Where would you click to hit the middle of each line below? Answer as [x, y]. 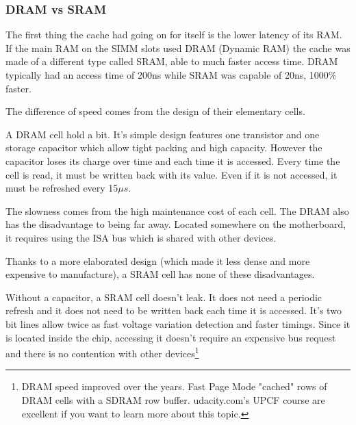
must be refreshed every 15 [62, 188]
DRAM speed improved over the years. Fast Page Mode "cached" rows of [174, 386]
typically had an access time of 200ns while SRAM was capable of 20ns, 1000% [171, 75]
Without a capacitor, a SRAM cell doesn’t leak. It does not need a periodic [164, 297]
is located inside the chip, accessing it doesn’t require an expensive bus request [171, 337]
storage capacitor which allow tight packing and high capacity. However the [164, 147]
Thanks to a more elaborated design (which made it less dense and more [158, 260]
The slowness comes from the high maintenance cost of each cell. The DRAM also [177, 210]
